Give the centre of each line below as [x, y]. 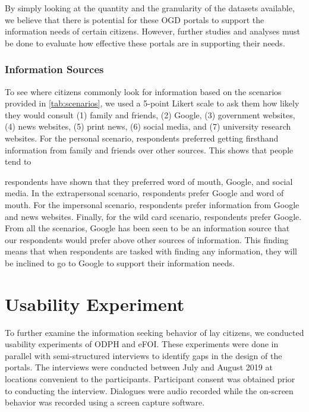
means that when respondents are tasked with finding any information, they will [151, 251]
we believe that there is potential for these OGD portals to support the [135, 19]
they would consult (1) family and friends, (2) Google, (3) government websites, [150, 114]
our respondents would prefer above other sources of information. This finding [147, 239]
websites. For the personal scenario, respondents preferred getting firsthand [142, 138]
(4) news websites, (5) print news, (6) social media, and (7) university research [148, 126]
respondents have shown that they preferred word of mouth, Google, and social [149, 181]
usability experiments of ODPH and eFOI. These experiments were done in [142, 344]
